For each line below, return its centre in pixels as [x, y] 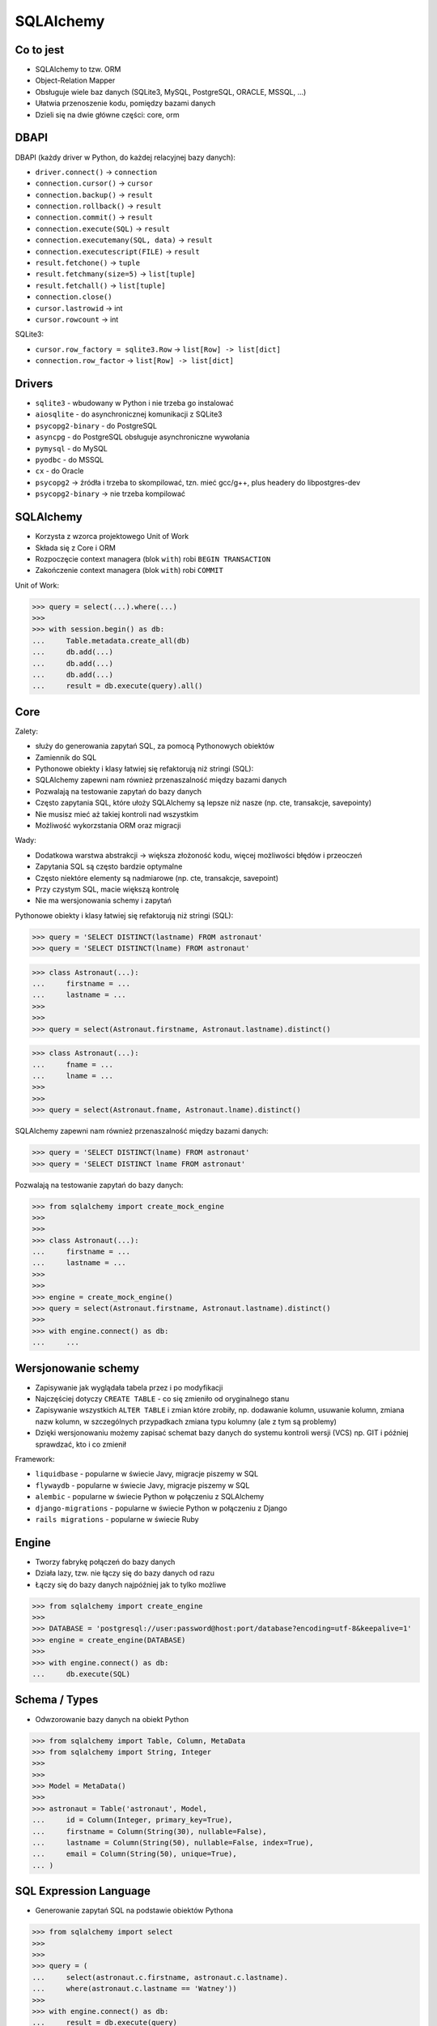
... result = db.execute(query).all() [117, 686]
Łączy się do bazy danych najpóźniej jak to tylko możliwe [131, 1584]
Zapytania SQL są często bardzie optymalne [109, 866]
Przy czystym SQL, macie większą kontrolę [107, 889]
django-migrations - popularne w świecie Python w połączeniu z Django [161, 1508]
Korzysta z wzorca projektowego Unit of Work [112, 536]
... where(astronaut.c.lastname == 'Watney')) [135, 1989]
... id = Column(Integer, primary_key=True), [132, 1820]
